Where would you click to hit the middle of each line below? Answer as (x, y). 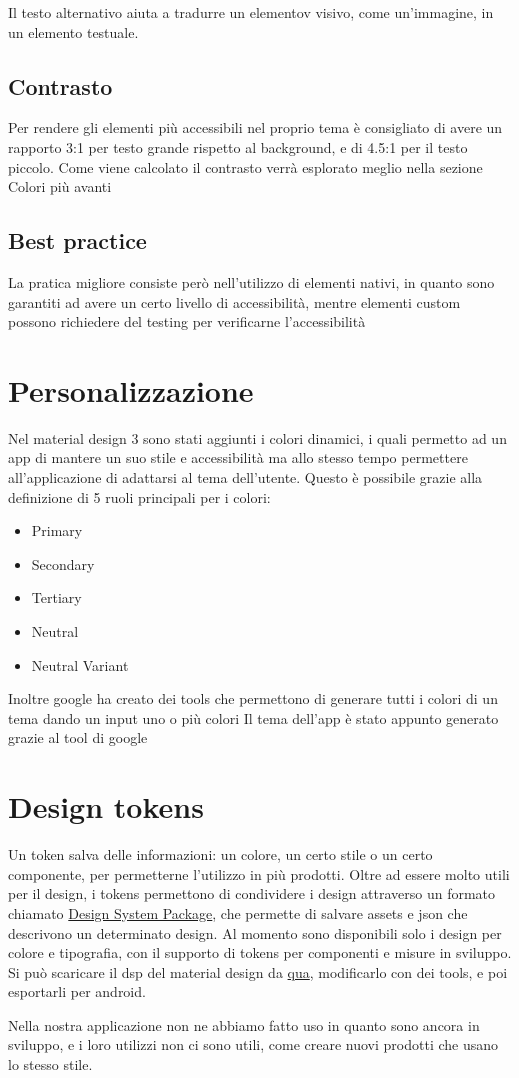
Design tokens (106, 806)
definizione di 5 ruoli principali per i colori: (139, 496)
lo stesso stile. (50, 1064)
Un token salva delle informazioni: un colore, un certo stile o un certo (220, 854)
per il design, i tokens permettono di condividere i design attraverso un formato (252, 893)
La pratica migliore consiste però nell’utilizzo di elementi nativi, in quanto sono (251, 281)
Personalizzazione (131, 389)
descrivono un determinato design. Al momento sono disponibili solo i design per (255, 932)
